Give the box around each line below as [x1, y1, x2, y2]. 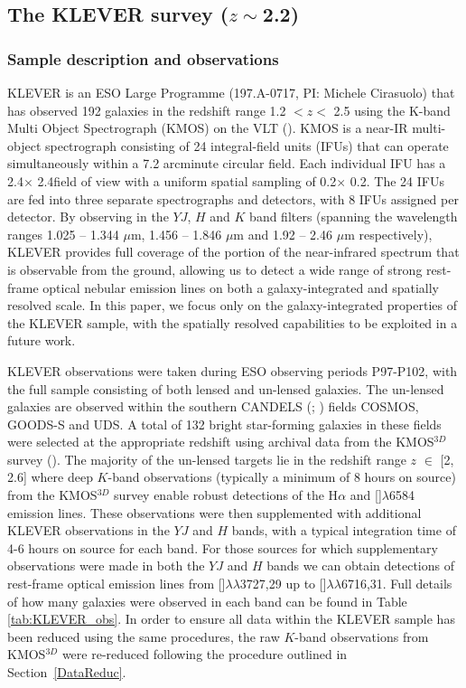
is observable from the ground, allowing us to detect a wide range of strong [7, 259, 423, 278]
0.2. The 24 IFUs [349, 171, 444, 190]
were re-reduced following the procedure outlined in [61, 645, 348, 664]
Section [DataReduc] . [7, 663, 126, 681]
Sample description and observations [7, 47, 279, 70]
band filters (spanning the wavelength [249, 207, 458, 226]
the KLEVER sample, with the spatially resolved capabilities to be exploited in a [7, 313, 458, 332]
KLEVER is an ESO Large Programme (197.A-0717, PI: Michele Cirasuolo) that [7, 83, 455, 101]
